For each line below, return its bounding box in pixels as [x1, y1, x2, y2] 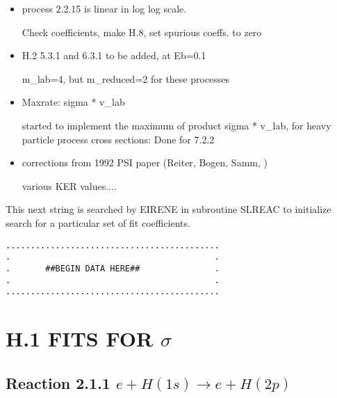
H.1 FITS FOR [6, 324, 154, 352]
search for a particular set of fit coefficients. [6, 215, 190, 230]
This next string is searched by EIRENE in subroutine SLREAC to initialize [6, 202, 331, 216]
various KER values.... [22, 178, 117, 193]
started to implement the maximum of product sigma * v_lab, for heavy [22, 118, 331, 132]
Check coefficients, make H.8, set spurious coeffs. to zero [22, 24, 262, 39]
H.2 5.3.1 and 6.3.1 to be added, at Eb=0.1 [22, 48, 206, 63]
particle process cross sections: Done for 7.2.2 [22, 132, 215, 146]
